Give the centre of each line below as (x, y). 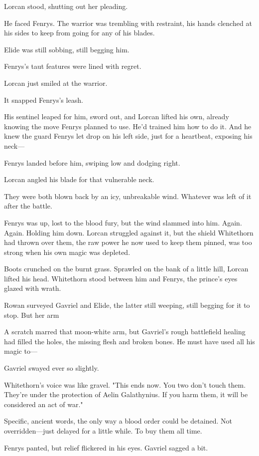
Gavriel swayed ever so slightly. (52, 368)
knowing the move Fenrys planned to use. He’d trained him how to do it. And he (128, 126)
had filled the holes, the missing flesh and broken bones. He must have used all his (129, 341)
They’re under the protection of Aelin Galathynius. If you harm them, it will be (126, 394)
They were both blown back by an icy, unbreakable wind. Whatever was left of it (128, 196)
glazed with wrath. (33, 288)
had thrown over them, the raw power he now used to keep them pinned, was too (128, 242)
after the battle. (28, 206)
